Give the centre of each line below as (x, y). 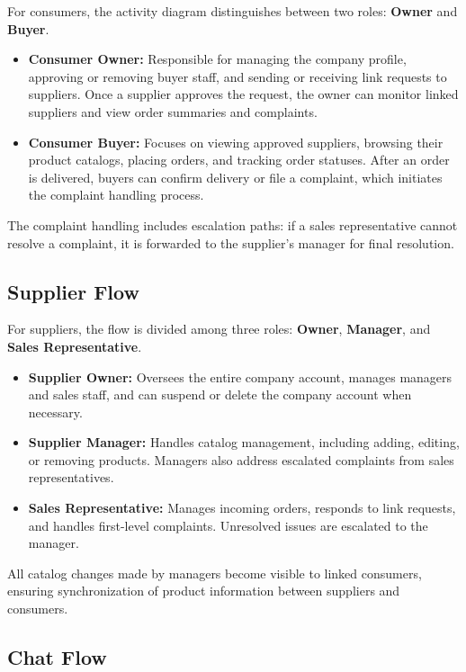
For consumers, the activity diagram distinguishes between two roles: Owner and (233, 11)
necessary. (55, 412)
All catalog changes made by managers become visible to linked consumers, (215, 573)
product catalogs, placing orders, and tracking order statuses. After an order (239, 160)
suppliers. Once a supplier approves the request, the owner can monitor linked (243, 94)
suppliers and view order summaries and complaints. (173, 111)
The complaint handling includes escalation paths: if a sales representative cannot (233, 224)
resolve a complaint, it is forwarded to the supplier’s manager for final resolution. (231, 242)
